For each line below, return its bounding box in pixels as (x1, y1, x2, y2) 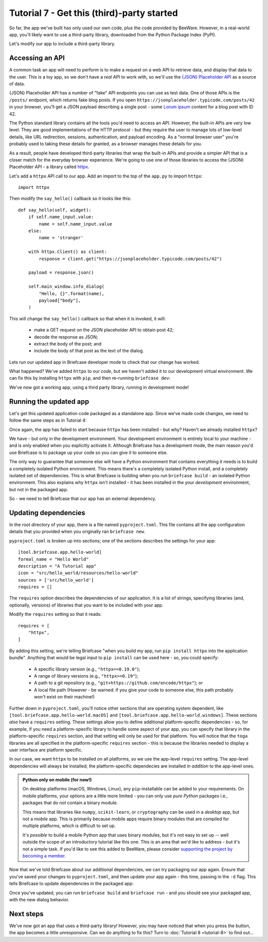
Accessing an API (9, 54, 65, 62)
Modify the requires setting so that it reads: (9, 611, 102, 617)
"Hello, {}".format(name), (39, 291, 105, 296)
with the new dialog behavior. (9, 896, 69, 902)
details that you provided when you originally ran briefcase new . (9, 528, 146, 534)
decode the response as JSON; (34, 334, 98, 340)
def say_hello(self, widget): (18, 207, 92, 213)
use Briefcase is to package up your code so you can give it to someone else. (9, 449, 168, 455)
